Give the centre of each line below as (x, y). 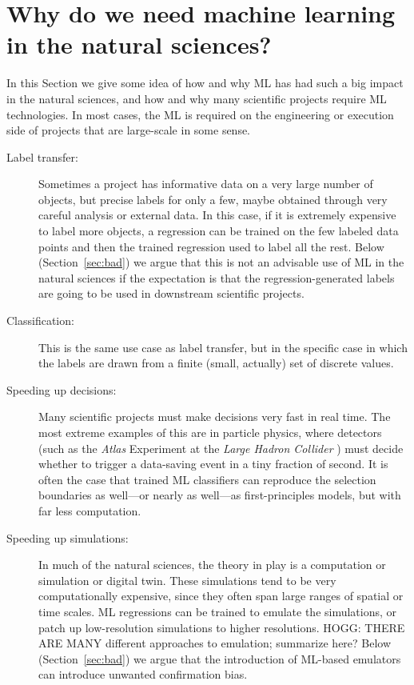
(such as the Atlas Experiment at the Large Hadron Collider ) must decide (221, 448)
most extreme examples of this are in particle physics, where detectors (210, 432)
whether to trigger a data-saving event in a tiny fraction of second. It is (213, 464)
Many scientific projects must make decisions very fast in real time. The (215, 417)
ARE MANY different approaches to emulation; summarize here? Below (215, 643)
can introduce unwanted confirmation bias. (143, 674)
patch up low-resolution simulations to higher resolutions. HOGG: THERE (222, 627)
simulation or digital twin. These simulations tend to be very (187, 580)
